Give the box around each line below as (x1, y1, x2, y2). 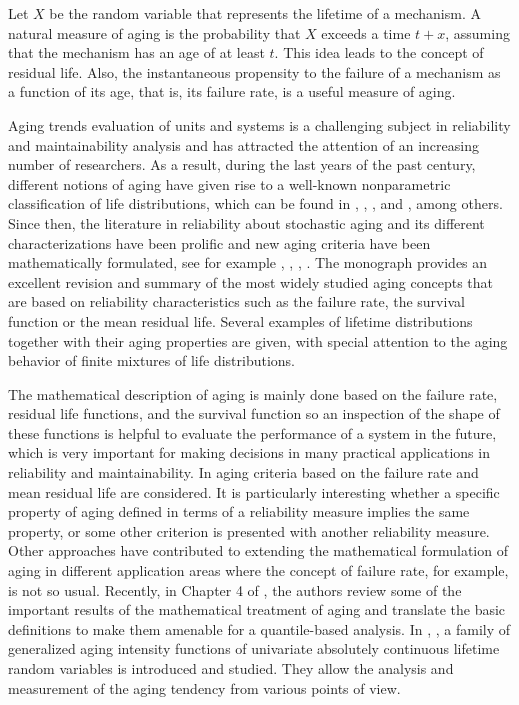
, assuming (445, 22, 510, 43)
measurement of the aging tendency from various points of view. (8, 677, 401, 698)
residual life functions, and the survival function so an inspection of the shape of (8, 403, 500, 424)
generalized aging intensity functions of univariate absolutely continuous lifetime (8, 638, 500, 659)
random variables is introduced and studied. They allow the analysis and (8, 658, 454, 678)
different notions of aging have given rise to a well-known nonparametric (8, 173, 451, 194)
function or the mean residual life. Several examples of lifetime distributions (8, 310, 473, 331)
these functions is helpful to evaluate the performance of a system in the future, (8, 422, 497, 443)
